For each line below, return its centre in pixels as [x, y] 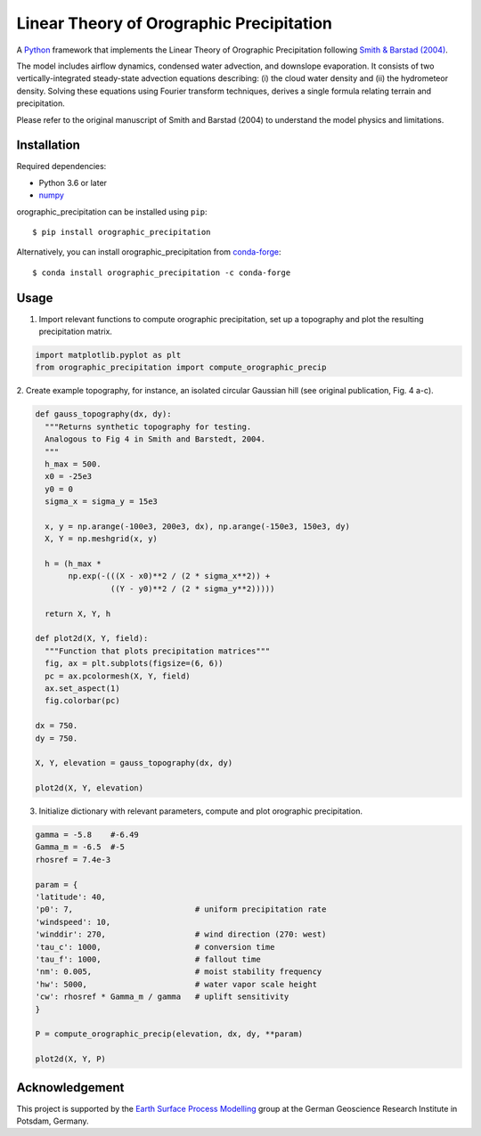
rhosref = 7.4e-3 [73, 860]
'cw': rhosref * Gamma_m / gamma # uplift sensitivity [162, 997]
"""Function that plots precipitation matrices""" [158, 651]
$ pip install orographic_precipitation [122, 232]
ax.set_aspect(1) [82, 688]
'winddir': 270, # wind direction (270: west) [181, 934]
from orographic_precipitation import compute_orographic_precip [181, 368]
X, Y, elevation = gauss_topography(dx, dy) [134, 763]
